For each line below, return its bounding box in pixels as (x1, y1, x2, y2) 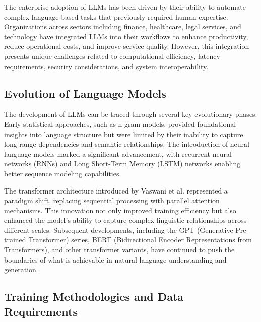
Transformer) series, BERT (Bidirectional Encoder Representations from (28, 234, 252, 245)
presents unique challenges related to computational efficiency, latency (4, 50, 220, 61)
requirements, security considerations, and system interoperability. (4, 60, 209, 71)
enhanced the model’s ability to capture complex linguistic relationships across (4, 215, 247, 225)
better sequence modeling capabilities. (4, 168, 121, 178)
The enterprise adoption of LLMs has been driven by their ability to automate (4, 2, 246, 12)
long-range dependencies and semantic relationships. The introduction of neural (4, 139, 250, 149)
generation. (4, 264, 38, 275)
